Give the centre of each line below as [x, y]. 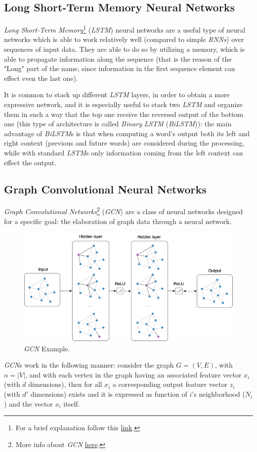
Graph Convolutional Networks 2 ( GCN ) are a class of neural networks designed [123, 211]
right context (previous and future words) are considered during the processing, [124, 143]
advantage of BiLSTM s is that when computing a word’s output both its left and [127, 133]
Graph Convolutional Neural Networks [105, 189]
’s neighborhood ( [218, 394]
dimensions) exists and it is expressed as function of [109, 394]
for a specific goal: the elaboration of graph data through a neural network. [118, 221]
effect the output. [30, 162]
